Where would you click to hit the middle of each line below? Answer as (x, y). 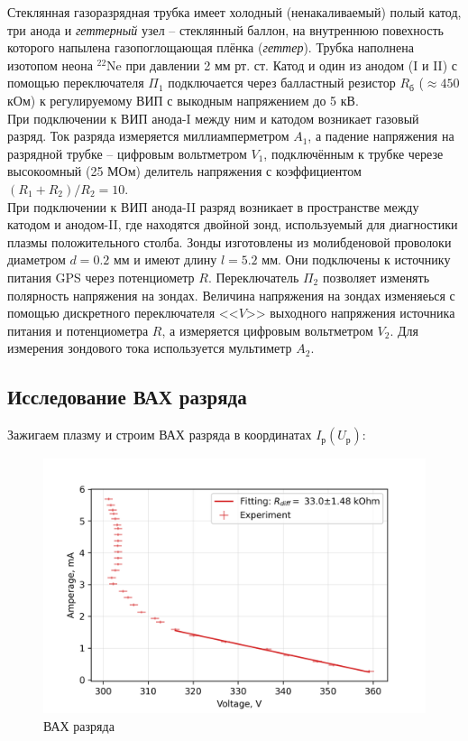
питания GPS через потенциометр (101, 277)
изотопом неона (50, 65)
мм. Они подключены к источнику (356, 259)
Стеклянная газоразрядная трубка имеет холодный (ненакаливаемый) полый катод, (234, 12)
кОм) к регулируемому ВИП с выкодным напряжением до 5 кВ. (183, 100)
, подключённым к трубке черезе (353, 153)
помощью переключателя (76, 83)
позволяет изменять (376, 277)
